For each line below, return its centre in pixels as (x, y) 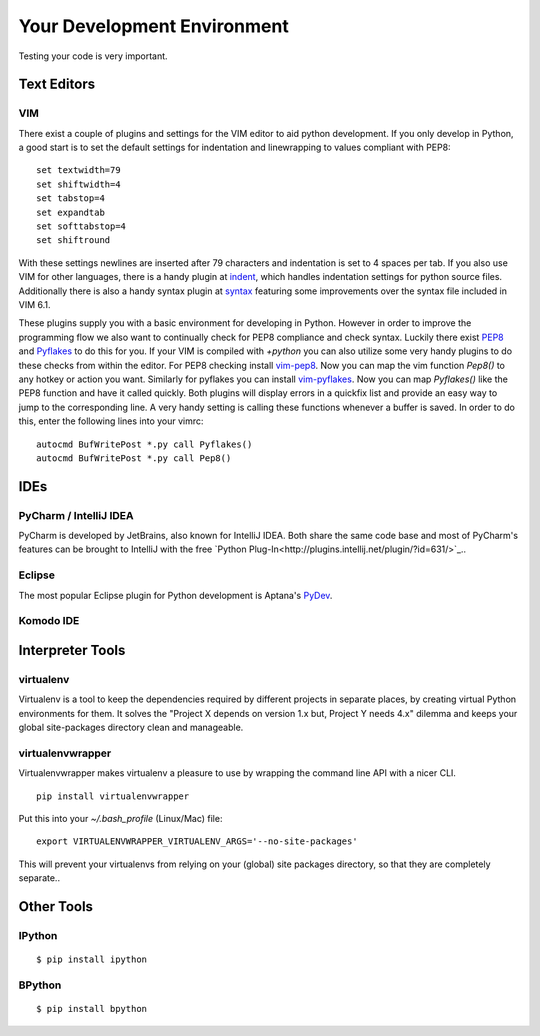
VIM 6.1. (34, 304)
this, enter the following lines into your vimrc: (111, 421)
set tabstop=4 (70, 198)
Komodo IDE (49, 621)
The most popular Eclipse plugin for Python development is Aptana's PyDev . (175, 595)
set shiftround (73, 240)
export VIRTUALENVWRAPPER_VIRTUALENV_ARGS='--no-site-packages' (197, 841)
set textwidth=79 (78, 170)
